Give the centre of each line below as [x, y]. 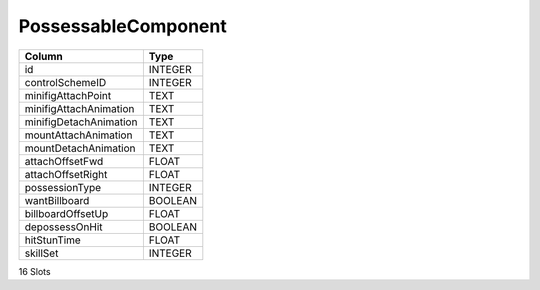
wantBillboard [57, 200]
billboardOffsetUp [66, 213]
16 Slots [34, 271]
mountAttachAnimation [78, 135]
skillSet [41, 253]
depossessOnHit [64, 227]
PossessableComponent [122, 26]
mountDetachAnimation [80, 148]
